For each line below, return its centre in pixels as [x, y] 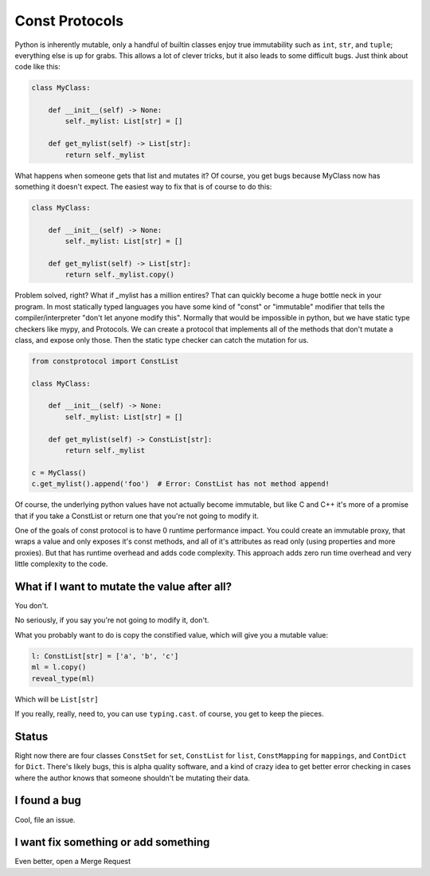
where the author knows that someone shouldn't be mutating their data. [133, 778]
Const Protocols [69, 21]
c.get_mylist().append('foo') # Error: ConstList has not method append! [181, 484]
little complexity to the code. [61, 564]
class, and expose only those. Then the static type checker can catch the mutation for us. [162, 340]
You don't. [32, 606]
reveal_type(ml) [63, 678]
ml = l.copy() [59, 667]
